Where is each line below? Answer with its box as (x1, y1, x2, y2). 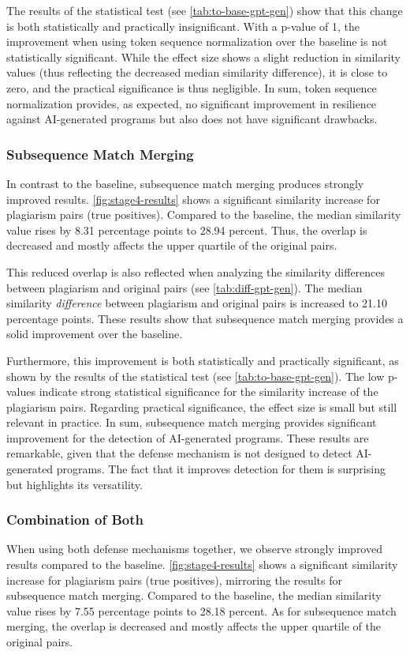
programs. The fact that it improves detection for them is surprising (56, 461, 386, 477)
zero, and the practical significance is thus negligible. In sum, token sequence (6, 79, 377, 96)
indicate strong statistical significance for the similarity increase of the (39, 383, 378, 400)
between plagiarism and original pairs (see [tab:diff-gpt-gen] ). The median (6, 279, 363, 296)
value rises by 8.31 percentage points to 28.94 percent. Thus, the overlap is (6, 221, 367, 238)
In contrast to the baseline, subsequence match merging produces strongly (6, 175, 364, 191)
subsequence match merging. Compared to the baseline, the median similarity (6, 587, 382, 604)
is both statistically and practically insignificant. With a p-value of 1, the (6, 17, 360, 34)
